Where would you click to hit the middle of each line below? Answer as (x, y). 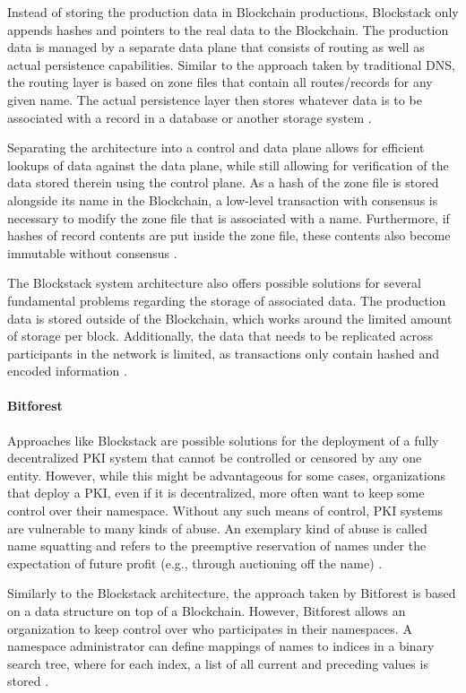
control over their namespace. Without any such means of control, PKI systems (225, 511)
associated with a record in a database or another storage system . (190, 117)
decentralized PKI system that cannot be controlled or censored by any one (215, 458)
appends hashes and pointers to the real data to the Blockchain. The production (228, 29)
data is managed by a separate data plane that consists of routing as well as (216, 47)
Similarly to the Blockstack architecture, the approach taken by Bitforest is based (232, 593)
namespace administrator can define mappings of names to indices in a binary (221, 646)
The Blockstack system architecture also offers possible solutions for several (214, 283)
